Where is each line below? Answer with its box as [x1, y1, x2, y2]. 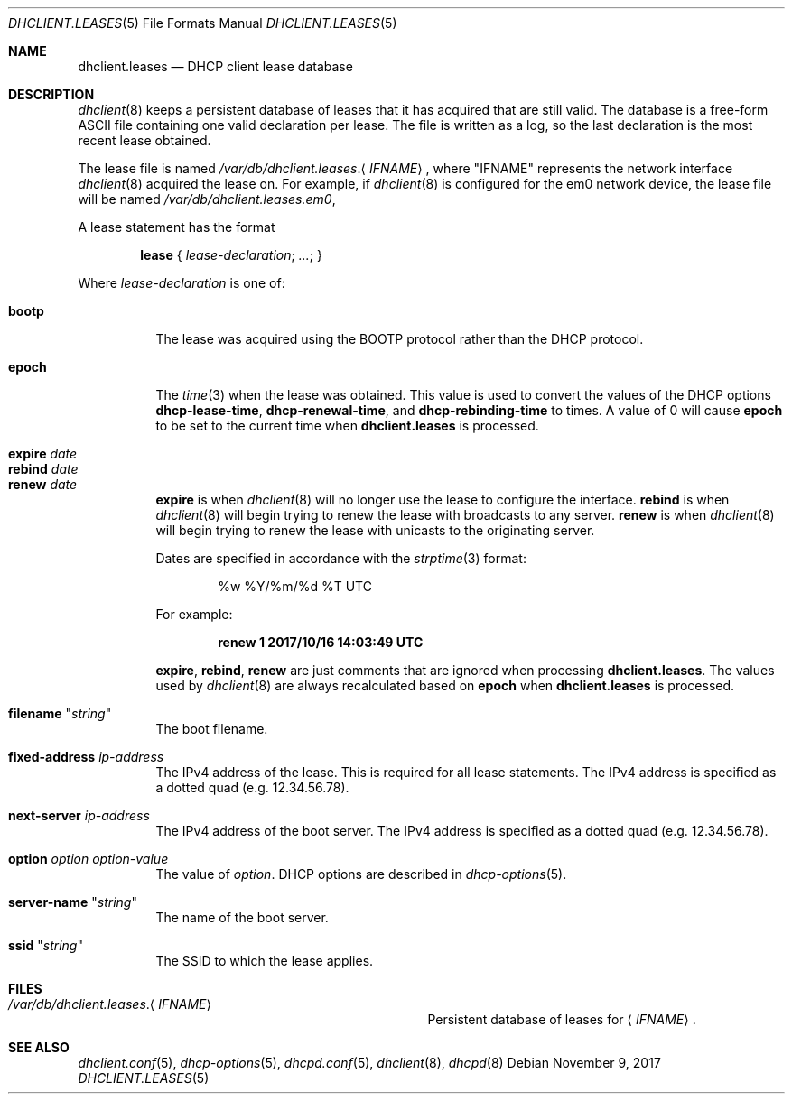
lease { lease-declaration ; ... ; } [140, 247, 322, 263]
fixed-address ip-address [8, 749, 164, 764]
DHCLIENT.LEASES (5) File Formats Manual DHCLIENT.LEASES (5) [8, 15, 397, 31]
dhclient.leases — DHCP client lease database [78, 59, 353, 74]
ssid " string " [8, 938, 83, 953]
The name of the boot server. [155, 910, 329, 925]
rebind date [8, 461, 79, 476]
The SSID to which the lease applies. [155, 953, 374, 968]
